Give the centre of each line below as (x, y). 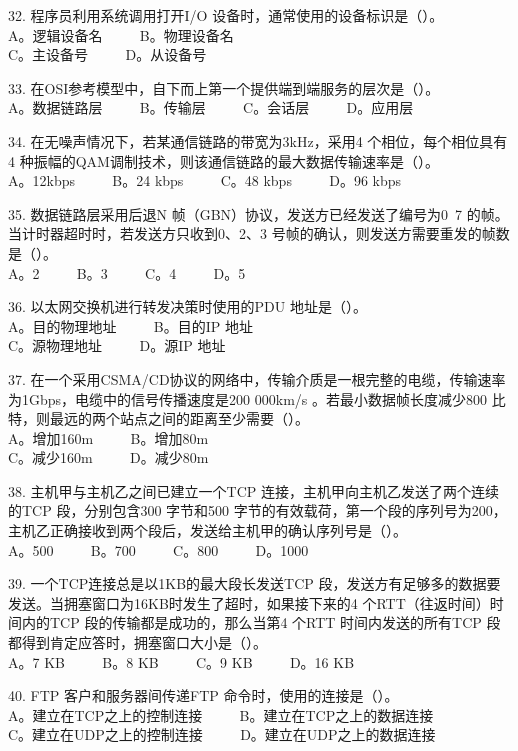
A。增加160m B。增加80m (108, 437)
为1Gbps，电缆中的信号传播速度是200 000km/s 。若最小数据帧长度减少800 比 (257, 398)
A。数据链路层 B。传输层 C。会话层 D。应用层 (211, 107)
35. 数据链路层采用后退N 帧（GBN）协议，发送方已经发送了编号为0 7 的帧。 (258, 213)
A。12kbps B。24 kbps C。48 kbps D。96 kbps (205, 180)
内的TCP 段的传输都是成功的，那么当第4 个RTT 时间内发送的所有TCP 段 (261, 622)
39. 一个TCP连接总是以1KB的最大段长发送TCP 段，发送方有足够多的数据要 (254, 583)
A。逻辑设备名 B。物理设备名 (121, 34)
